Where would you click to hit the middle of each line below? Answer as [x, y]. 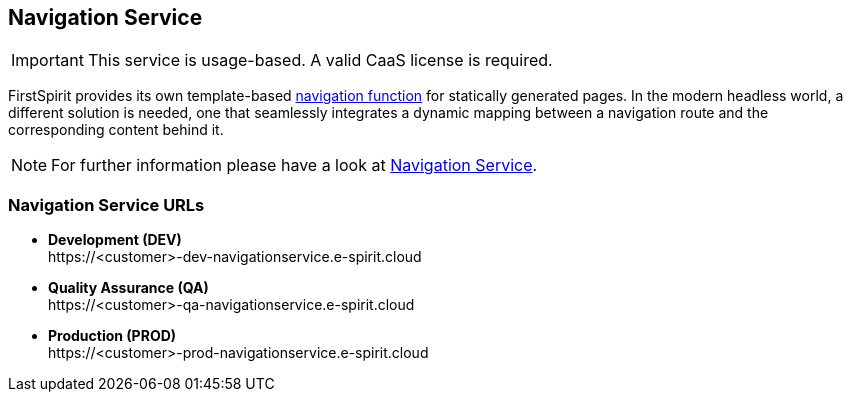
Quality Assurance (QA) [128, 288]
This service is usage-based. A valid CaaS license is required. [320, 60]
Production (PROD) [112, 336]
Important [47, 60]
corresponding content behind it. [116, 130]
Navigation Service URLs [106, 204]
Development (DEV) [115, 240]
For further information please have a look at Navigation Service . [294, 165]
